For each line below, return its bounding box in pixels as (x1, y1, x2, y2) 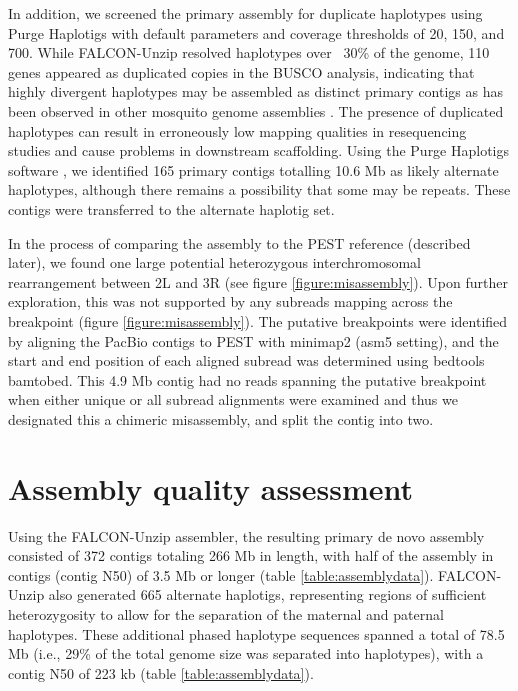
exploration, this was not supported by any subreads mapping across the (8, 291, 453, 312)
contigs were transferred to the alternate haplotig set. (8, 198, 335, 219)
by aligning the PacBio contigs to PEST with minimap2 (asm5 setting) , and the (8, 330, 499, 351)
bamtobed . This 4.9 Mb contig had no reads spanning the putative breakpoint (8, 369, 487, 390)
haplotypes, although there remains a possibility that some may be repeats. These (8, 179, 511, 200)
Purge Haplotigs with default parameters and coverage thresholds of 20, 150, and (8, 22, 505, 43)
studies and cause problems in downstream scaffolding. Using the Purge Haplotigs (8, 140, 510, 161)
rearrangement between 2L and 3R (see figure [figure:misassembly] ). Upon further (8, 271, 508, 292)
